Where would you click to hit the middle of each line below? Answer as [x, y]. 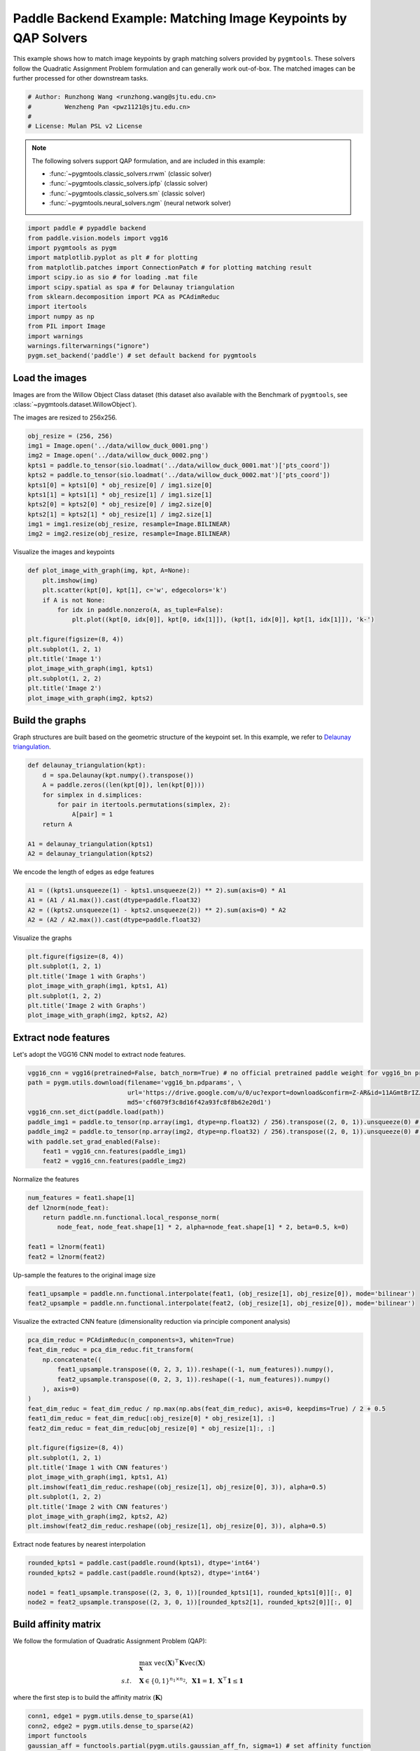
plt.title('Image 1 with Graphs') [87, 976]
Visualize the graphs [42, 938]
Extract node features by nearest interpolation [79, 1544]
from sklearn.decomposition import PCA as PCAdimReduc [124, 297]
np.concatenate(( [72, 1359]
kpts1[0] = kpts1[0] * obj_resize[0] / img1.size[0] [120, 485]
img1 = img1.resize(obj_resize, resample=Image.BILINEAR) [129, 524]
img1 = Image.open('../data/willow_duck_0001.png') [118, 445]
